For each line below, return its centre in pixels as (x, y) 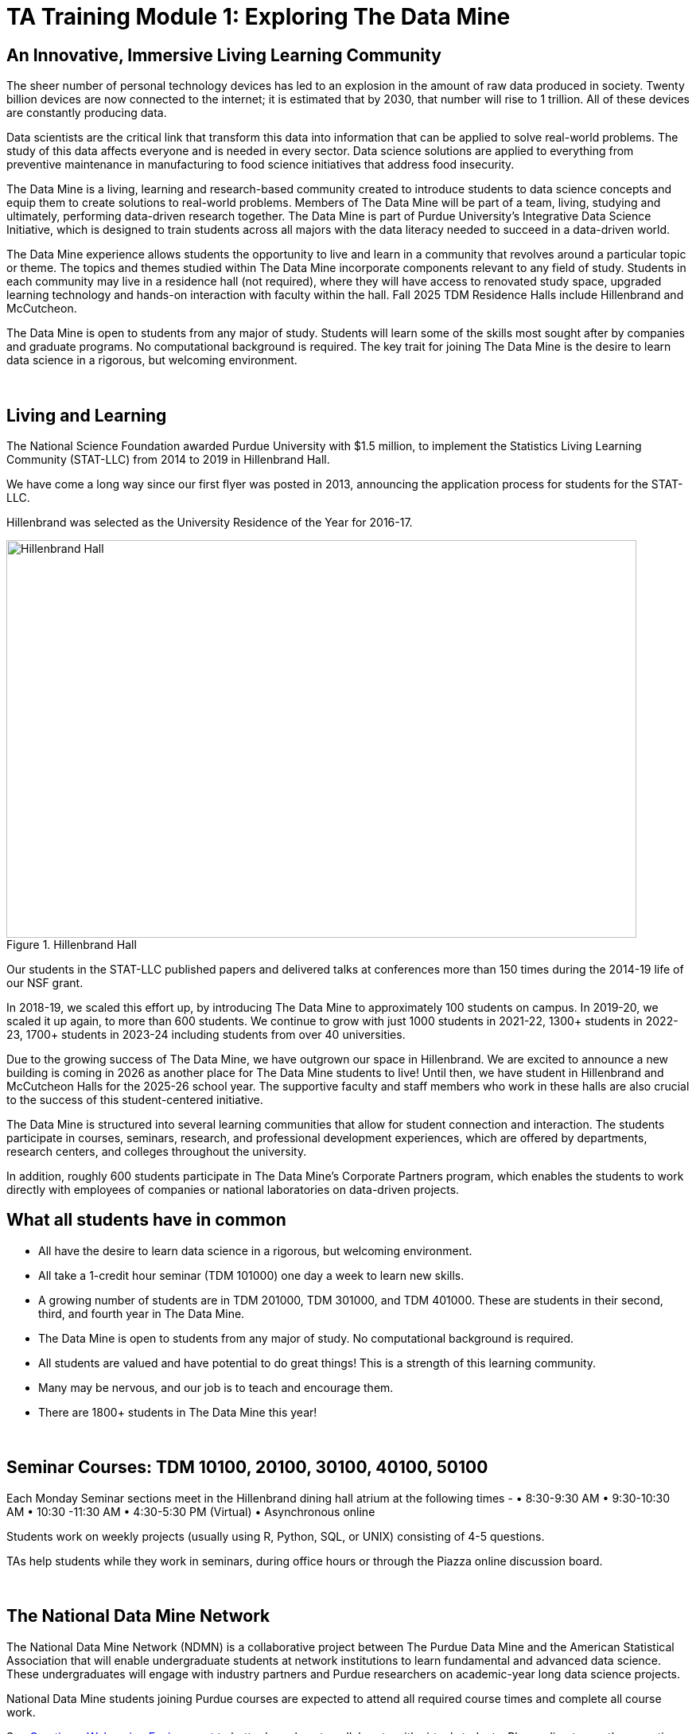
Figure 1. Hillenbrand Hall (72, 945)
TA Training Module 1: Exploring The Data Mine (259, 17)
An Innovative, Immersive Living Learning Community (224, 55)
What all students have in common (146, 1220)
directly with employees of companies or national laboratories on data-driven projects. (233, 1190)
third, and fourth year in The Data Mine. (142, 1313)
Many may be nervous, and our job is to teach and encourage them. (216, 1387)
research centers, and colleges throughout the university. (157, 1152)
